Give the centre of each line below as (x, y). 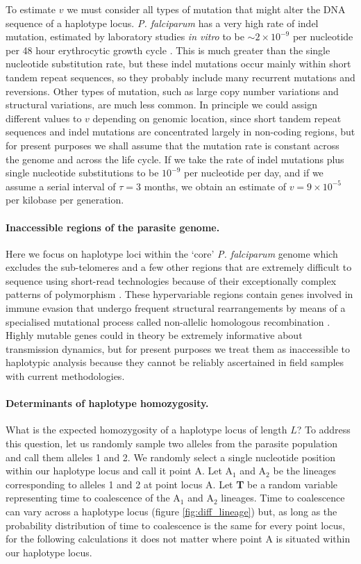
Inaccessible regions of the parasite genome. (113, 227)
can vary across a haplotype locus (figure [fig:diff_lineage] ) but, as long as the (171, 511)
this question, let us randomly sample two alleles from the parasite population (172, 443)
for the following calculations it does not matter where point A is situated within (178, 539)
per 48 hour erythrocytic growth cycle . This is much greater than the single (168, 50)
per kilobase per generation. (65, 200)
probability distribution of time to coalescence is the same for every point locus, (175, 525)
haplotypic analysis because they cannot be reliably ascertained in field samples (175, 362)
